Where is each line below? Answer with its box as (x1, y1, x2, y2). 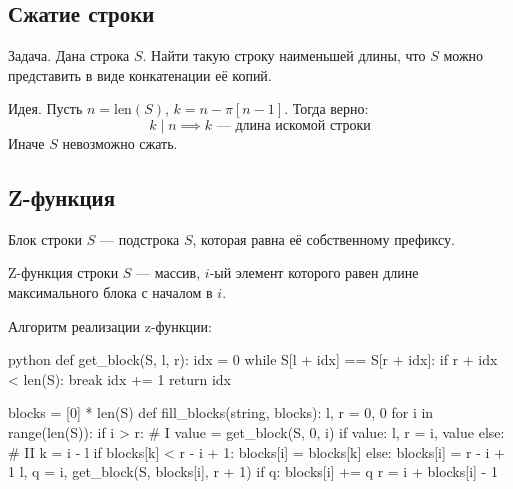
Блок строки (8, 228, 83, 249)
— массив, (136, 262, 201, 283)
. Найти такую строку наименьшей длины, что (142, 45, 426, 66)
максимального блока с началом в (8, 281, 213, 302)
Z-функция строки (8, 262, 119, 283)
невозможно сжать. (62, 132, 178, 153)
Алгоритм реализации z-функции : (8, 315, 212, 336)
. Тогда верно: (284, 98, 369, 119)
